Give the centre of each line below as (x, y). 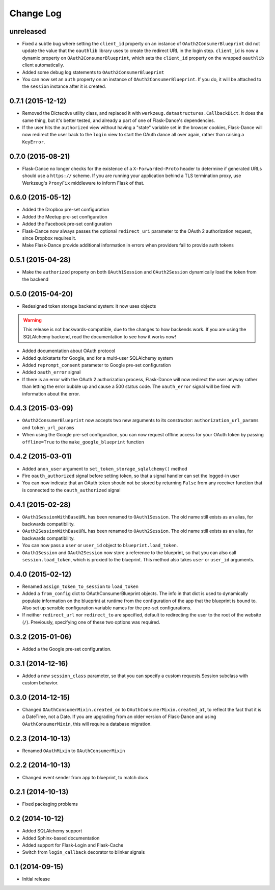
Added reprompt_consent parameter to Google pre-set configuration (97, 365)
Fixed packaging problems (50, 804)
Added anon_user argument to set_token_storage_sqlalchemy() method (105, 468)
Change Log (36, 13)
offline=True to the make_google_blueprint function (83, 442)
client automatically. (43, 65)
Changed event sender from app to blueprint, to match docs (85, 777)
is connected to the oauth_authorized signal (71, 490)
